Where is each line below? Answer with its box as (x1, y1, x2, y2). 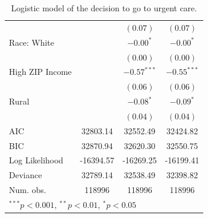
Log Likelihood (9, 154, 64, 166)
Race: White (9, 36, 55, 48)
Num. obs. (9, 184, 46, 196)
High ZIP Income (9, 65, 72, 78)
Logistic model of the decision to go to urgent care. (11, 2, 197, 14)
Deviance (9, 169, 42, 181)
